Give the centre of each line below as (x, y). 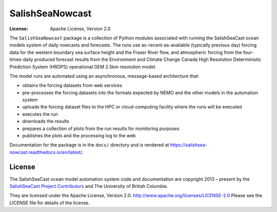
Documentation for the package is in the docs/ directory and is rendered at (89, 145)
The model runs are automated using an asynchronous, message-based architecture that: (104, 76)
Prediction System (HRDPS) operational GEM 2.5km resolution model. (83, 67)
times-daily (21, 59)
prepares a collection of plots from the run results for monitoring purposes (101, 129)
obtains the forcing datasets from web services (72, 86)
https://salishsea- (189, 145)
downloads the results (46, 121)
